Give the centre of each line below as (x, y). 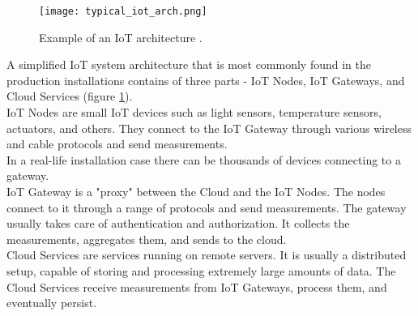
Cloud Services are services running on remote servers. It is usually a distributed (207, 255)
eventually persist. (52, 303)
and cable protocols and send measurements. (117, 144)
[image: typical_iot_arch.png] (123, 11)
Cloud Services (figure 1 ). (70, 96)
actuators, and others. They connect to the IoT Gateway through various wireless (209, 128)
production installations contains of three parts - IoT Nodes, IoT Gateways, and (206, 80)
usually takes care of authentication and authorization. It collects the (178, 223)
